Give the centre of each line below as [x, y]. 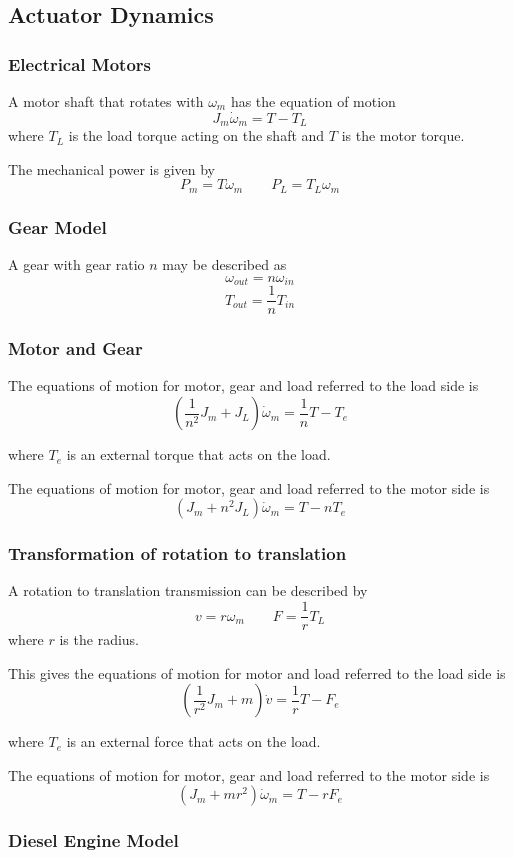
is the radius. [99, 639]
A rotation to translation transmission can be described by [188, 590]
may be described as [224, 264]
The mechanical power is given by [111, 168]
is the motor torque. [403, 135]
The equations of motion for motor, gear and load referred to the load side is [243, 385]
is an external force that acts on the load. [193, 741]
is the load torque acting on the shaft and [196, 135]
